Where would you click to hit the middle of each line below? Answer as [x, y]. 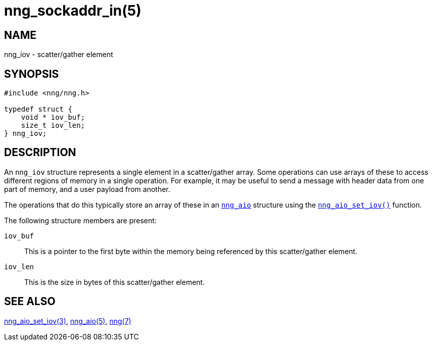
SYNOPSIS [32, 74]
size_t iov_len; [53, 126]
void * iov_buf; [53, 117]
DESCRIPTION [40, 153]
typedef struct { [38, 109]
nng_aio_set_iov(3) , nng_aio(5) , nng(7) [68, 321]
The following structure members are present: [80, 220]
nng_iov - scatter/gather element [59, 55]
